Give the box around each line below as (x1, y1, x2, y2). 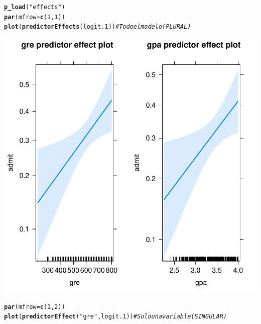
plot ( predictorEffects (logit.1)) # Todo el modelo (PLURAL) (4, 23, 191, 31)
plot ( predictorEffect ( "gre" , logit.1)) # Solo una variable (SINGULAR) (4, 313, 227, 320)
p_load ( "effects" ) (4, 4, 65, 11)
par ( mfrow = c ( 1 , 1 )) (4, 13, 65, 21)
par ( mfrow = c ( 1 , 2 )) (4, 303, 65, 310)
